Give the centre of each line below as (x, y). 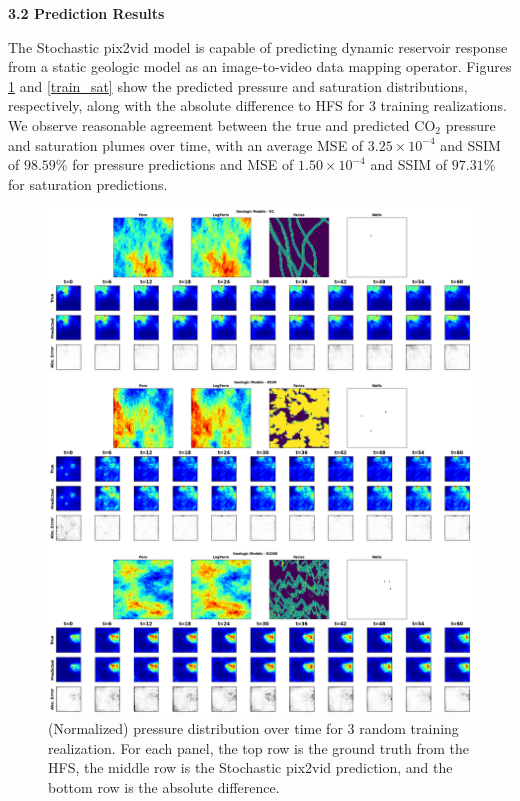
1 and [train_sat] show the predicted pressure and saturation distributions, (238, 85)
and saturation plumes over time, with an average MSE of (186, 144)
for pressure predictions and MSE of (183, 164)
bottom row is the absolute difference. (164, 786)
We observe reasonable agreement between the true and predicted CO (222, 124)
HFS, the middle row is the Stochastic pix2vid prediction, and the (250, 767)
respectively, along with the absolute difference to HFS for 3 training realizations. (257, 105)
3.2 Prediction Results (86, 13)
